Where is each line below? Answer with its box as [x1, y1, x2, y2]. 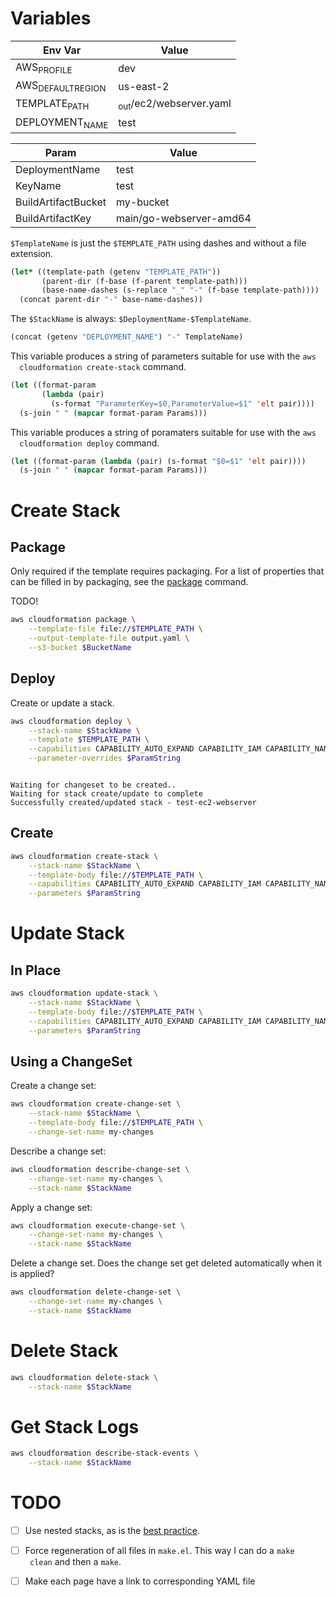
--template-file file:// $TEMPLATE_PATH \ [28, 624, 203, 634]
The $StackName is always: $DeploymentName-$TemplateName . [10, 313, 252, 325]
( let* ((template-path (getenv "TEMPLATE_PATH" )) [10, 267, 222, 277]
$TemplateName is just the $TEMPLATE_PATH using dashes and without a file [10, 237, 307, 249]
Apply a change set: [10, 1201, 93, 1213]
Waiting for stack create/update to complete [10, 789, 203, 799]
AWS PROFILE [15, 60, 73, 76]
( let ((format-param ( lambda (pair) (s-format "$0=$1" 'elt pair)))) [10, 456, 307, 466]
